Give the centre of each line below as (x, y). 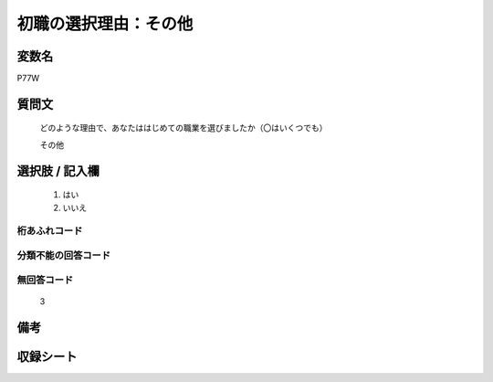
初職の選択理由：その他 (105, 24)
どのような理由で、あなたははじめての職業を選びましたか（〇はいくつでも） (184, 128)
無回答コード (45, 280)
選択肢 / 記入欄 (58, 170)
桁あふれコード (50, 231)
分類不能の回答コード (64, 255)
